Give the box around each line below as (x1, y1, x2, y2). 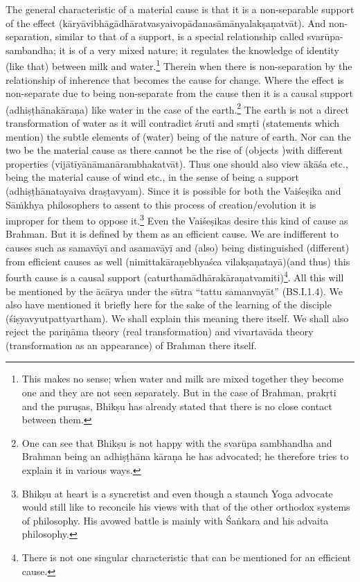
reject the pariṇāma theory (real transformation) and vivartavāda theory (6, 324, 314, 339)
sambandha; (6, 42, 56, 57)
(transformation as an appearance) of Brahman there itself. (6, 337, 257, 352)
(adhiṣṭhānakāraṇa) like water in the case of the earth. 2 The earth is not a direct (6, 100, 349, 116)
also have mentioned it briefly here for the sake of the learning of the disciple (6, 297, 332, 312)
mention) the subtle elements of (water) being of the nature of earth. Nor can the (6, 129, 351, 143)
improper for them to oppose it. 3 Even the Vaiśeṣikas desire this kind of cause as (6, 211, 348, 227)
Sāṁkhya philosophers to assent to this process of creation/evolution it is (6, 197, 316, 211)
